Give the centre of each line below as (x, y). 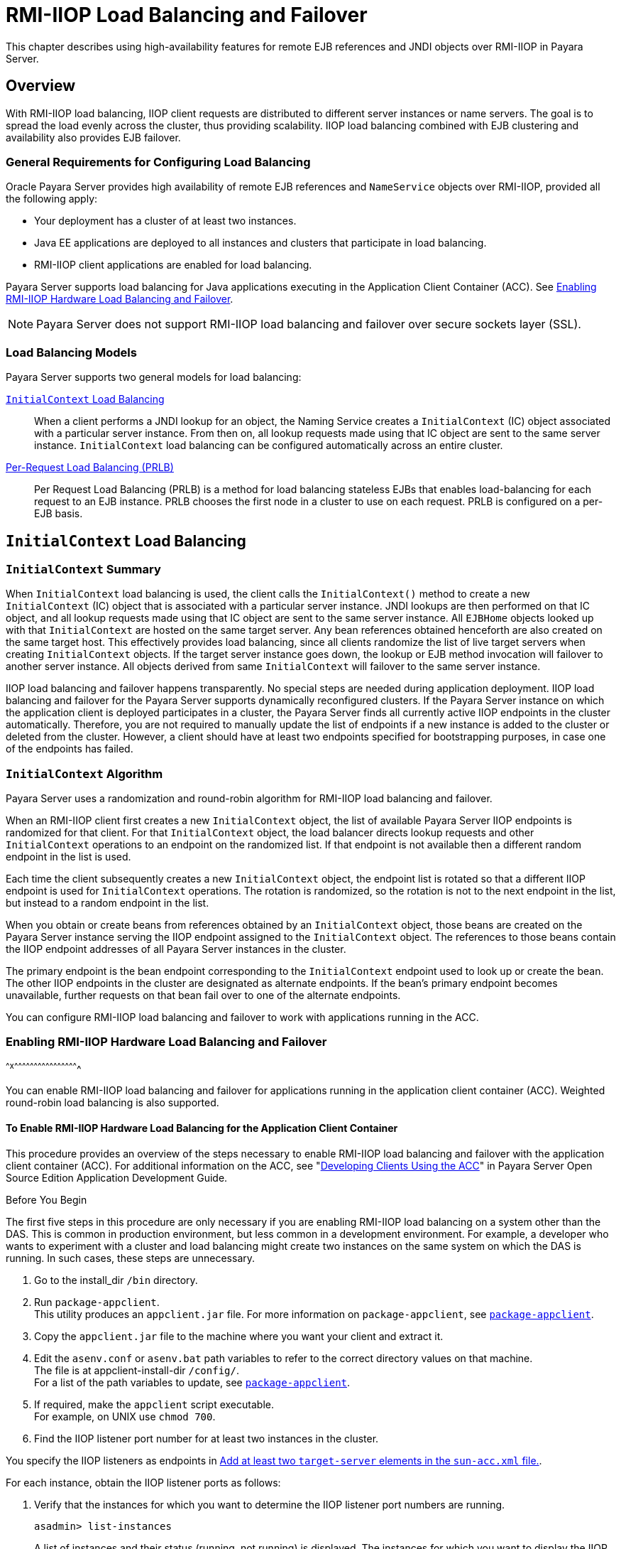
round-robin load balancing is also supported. (112, 1103)
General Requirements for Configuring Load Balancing (158, 162)
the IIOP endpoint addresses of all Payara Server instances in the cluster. (176, 949)
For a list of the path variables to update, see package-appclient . (192, 1382)
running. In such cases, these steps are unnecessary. (131, 1258)
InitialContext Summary (83, 569)
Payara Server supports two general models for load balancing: (154, 377)
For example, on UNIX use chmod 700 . (125, 1416)
